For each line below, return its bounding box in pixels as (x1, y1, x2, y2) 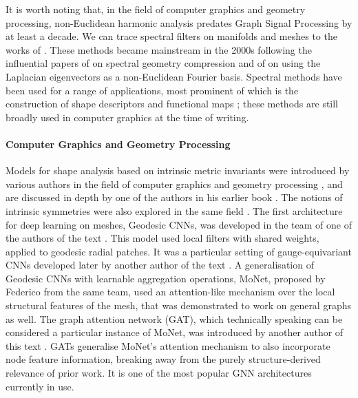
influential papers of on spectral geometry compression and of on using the (6, 56, 321, 70)
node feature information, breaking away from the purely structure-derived (6, 352, 321, 366)
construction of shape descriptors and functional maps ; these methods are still (6, 96, 339, 111)
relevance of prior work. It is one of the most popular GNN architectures (6, 366, 312, 380)
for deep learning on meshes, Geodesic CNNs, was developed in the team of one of (6, 217, 352, 231)
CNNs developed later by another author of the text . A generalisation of (6, 258, 314, 272)
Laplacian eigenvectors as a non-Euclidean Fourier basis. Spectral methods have (6, 69, 342, 83)
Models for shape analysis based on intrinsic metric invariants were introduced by (6, 163, 350, 178)
